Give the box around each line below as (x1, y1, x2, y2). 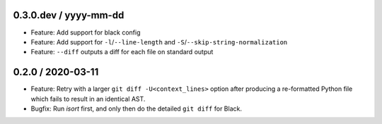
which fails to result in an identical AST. (30, 94, 146, 103)
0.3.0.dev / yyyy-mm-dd (13, 9, 125, 21)
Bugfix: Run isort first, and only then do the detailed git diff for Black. (30, 104, 242, 113)
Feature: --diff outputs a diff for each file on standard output (30, 48, 214, 56)
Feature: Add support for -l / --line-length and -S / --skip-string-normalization (30, 37, 288, 46)
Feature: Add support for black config (30, 28, 141, 37)
